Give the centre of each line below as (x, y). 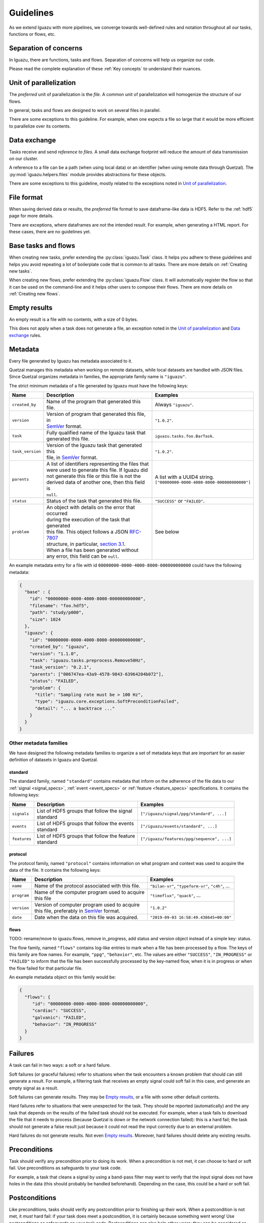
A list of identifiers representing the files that (98, 464)
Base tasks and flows (42, 246)
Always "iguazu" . (174, 405)
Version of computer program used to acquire (87, 905)
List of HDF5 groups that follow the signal (85, 811)
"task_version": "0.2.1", (61, 667)
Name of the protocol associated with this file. (87, 886)
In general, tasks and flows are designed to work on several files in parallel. (85, 110)
